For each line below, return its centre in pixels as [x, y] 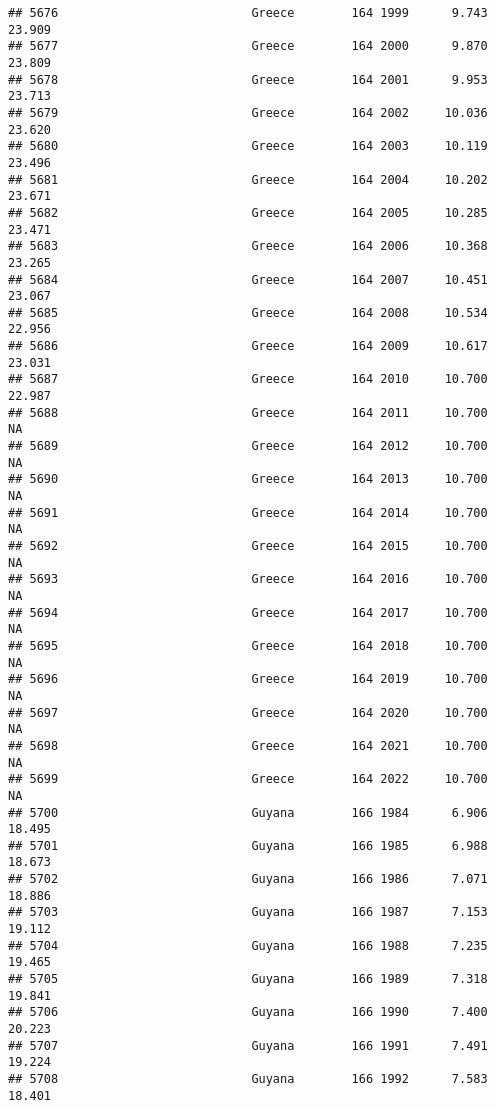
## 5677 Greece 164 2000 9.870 [248, 46]
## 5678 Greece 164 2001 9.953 [248, 79]
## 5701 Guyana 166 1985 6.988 [248, 845]
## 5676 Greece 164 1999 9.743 [248, 13]
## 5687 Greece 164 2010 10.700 [248, 379]
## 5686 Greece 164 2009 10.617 [248, 346]
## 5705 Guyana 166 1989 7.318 [248, 979]
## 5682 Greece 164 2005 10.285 [248, 212]
